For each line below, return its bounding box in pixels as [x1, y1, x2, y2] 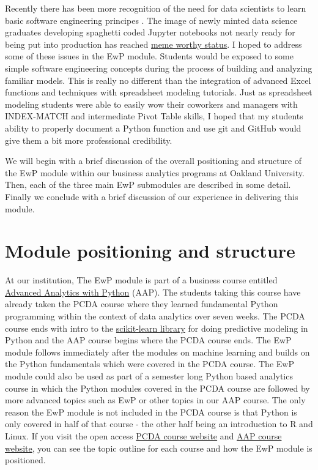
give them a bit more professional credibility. [5, 133, 172, 146]
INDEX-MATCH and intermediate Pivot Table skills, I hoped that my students [5, 110, 303, 122]
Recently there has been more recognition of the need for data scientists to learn [5, 2, 306, 14]
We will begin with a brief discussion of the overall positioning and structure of [5, 154, 302, 167]
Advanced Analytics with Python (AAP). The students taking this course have [5, 285, 301, 298]
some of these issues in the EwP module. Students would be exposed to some [5, 50, 294, 62]
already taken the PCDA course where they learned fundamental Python [5, 297, 278, 310]
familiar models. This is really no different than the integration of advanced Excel [5, 73, 311, 86]
